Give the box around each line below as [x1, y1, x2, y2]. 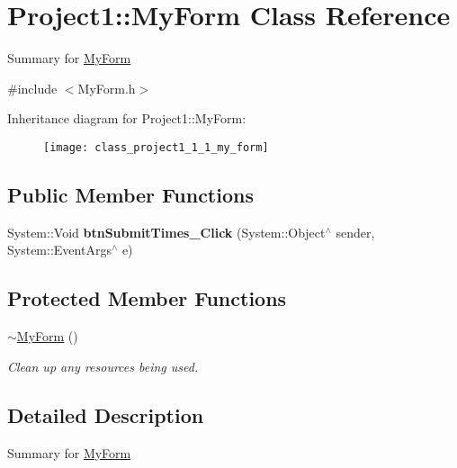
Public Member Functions [7, 180, 254, 208]
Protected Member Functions [7, 284, 287, 312]
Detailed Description [7, 400, 204, 428]
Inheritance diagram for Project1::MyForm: [7, 109, 246, 128]
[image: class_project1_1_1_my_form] [43, 140, 269, 154]
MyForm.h [77, 78, 136, 97]
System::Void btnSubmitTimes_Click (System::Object [7, 222, 326, 241]
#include [7, 78, 58, 97]
